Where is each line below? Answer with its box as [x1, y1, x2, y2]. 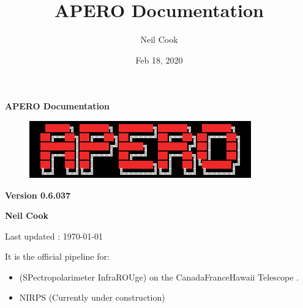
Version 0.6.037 [5, 188, 71, 201]
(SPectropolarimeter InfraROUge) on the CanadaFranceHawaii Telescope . [19, 270, 299, 283]
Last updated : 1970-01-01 [5, 229, 103, 242]
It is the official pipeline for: [5, 250, 110, 263]
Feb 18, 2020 [135, 53, 183, 66]
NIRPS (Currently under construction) [19, 291, 165, 304]
